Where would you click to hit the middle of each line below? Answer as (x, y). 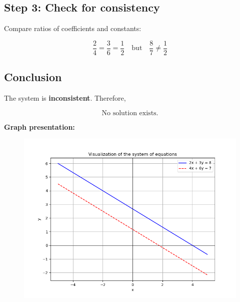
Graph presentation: (39, 126)
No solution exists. (130, 113)
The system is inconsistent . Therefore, (65, 98)
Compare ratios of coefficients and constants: (73, 28)
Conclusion (33, 77)
